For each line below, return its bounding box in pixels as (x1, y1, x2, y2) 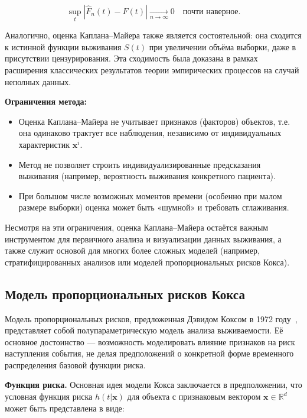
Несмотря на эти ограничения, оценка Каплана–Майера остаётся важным (5, 221, 269, 233)
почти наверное (182, 8, 239, 16)
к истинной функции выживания (5, 40, 122, 53)
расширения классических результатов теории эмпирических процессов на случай (5, 64, 299, 76)
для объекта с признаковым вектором (127, 390, 261, 403)
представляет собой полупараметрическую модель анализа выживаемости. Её (5, 324, 283, 336)
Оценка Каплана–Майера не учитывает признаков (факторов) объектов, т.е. (18, 115, 290, 127)
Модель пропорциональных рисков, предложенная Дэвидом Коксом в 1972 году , (5, 312, 298, 325)
